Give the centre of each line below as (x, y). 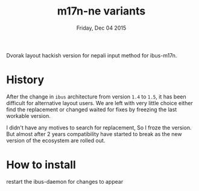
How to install (41, 165)
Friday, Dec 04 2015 (101, 28)
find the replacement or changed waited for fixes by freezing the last (92, 109)
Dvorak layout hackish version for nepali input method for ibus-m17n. (92, 55)
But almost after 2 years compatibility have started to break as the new (94, 134)
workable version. (29, 115)
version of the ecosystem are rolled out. (56, 140)
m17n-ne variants (101, 11)
